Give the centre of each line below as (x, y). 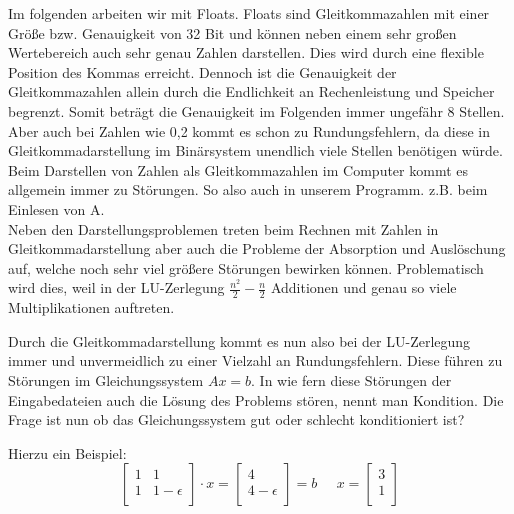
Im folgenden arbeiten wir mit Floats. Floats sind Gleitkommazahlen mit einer (249, 13)
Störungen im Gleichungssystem (106, 379)
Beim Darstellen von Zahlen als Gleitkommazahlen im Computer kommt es (238, 169)
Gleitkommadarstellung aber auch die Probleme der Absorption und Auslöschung (257, 248)
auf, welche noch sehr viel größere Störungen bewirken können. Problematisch (246, 267)
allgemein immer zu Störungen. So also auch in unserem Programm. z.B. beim (248, 189)
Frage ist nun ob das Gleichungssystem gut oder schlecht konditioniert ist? (236, 419)
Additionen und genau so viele (363, 287)
